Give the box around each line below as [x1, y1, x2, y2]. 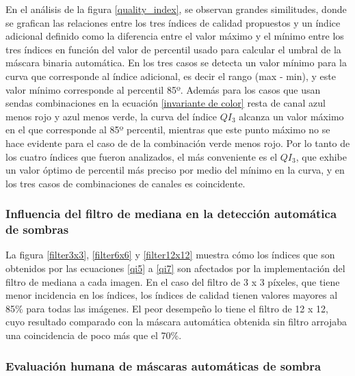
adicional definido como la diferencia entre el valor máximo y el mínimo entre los [5, 29, 344, 43]
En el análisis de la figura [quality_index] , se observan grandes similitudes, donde [5, 2, 347, 16]
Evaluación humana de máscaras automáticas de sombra [5, 357, 321, 374]
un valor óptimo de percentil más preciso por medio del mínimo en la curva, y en [5, 163, 345, 177]
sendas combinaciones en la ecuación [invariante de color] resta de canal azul [5, 96, 326, 110]
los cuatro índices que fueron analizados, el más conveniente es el [5, 149, 278, 163]
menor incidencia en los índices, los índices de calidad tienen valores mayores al [5, 288, 338, 302]
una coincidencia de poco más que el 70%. [5, 328, 182, 343]
